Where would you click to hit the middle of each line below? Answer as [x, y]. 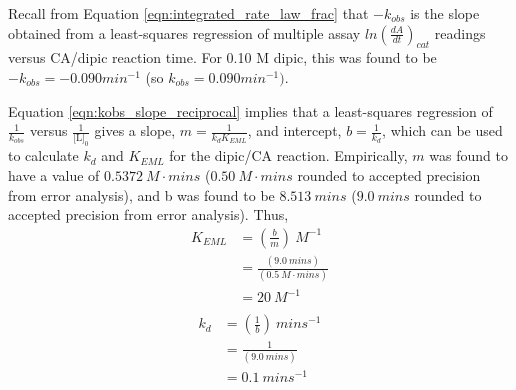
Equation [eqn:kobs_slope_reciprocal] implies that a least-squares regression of [250, 110]
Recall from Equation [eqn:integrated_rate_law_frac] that [188, 13]
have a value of [54, 175]
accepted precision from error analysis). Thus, [148, 214]
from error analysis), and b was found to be [141, 194]
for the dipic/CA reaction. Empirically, [288, 155]
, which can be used [442, 130]
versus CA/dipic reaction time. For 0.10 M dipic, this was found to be [222, 57]
